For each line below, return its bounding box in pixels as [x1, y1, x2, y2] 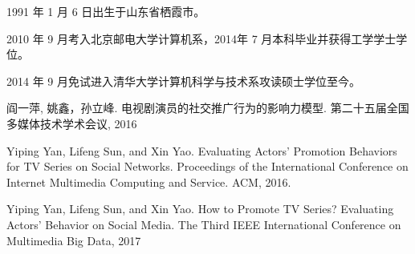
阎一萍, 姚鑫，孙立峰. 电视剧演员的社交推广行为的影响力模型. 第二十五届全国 [6, 99, 409, 116]
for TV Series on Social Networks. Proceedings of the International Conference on [6, 158, 409, 175]
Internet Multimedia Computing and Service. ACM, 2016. [6, 173, 291, 190]
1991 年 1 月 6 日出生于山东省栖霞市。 [6, 3, 205, 19]
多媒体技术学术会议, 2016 [6, 115, 137, 131]
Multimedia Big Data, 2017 [6, 232, 141, 248]
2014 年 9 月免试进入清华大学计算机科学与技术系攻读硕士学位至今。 [6, 72, 360, 89]
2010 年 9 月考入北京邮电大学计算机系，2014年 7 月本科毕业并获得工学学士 [6, 30, 397, 46]
